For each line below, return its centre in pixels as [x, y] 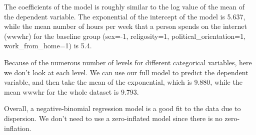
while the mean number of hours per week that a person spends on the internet [125, 26]
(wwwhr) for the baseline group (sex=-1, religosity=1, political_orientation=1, [125, 36]
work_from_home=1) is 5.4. [48, 46]
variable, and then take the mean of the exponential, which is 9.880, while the [123, 82]
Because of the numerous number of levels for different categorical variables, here [128, 62]
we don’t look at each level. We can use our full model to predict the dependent [126, 72]
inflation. [18, 128]
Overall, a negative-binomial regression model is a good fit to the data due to [122, 108]
